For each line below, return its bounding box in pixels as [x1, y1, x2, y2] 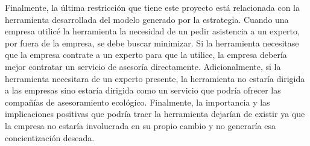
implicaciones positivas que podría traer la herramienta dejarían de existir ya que [5, 107, 305, 120]
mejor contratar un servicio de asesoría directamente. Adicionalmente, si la [5, 60, 281, 72]
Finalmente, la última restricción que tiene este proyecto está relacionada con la [5, 1, 300, 13]
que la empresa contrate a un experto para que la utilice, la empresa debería [5, 48, 287, 61]
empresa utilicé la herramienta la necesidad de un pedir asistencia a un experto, [5, 25, 300, 37]
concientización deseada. [5, 131, 95, 144]
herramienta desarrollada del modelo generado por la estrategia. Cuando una [5, 13, 289, 25]
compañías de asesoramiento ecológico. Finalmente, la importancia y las [5, 95, 270, 108]
